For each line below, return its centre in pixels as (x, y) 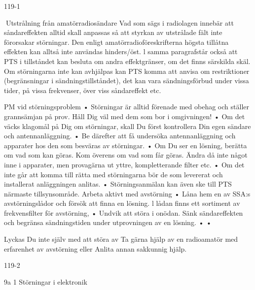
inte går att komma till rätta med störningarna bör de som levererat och (113, 174)
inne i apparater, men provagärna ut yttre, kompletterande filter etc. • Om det (124, 164)
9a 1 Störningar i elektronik (46, 281)
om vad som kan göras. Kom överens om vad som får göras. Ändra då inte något (126, 155)
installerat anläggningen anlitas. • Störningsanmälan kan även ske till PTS (118, 184)
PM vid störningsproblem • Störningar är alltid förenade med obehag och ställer (127, 107)
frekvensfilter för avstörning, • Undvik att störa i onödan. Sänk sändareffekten (124, 212)
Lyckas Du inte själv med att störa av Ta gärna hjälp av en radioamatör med (121, 239)
